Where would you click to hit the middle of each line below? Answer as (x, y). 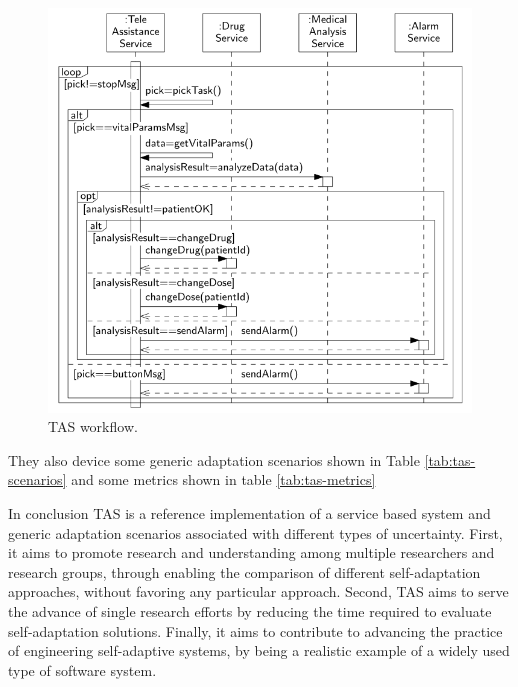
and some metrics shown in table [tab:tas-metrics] (223, 479)
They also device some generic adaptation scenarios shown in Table (214, 459)
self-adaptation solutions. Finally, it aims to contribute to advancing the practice (255, 630)
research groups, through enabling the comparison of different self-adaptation (244, 571)
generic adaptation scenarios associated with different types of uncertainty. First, (255, 532)
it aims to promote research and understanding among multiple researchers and (251, 552)
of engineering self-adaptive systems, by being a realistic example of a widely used (259, 650)
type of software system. (82, 669)
